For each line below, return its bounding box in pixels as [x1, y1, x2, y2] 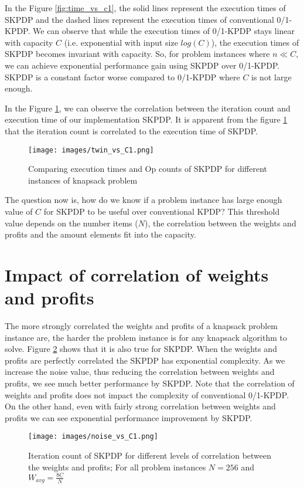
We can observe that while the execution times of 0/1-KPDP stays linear [33, 25, 295, 37]
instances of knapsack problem [28, 174, 138, 186]
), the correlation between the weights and [144, 216, 296, 229]
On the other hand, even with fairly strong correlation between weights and [5, 400, 276, 412]
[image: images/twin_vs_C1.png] [28, 145, 154, 154]
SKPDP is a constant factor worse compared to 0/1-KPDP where [5, 70, 240, 83]
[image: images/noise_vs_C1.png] [28, 432, 158, 441]
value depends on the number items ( [5, 216, 138, 229]
